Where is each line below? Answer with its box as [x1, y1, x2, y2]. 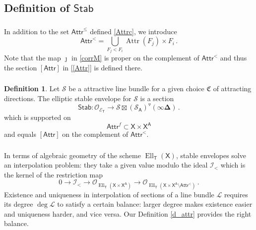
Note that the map [4, 53, 61, 63]
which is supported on [4, 112, 71, 122]
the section [4, 62, 37, 72]
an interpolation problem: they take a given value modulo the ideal [4, 160, 208, 170]
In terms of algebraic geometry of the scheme [4, 150, 141, 160]
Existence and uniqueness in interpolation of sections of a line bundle [4, 189, 214, 199]
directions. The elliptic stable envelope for [4, 93, 131, 103]
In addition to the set [4, 26, 69, 36]
